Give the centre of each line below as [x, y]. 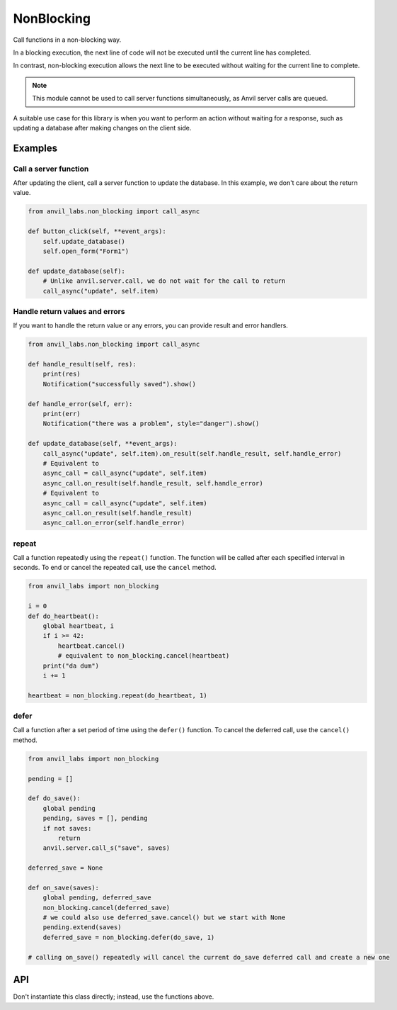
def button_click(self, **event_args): [97, 231]
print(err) [62, 414]
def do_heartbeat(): [63, 616]
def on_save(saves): [63, 887]
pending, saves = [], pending [95, 818]
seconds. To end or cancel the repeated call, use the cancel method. [115, 568]
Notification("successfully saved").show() [119, 384]
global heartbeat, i [79, 626]
